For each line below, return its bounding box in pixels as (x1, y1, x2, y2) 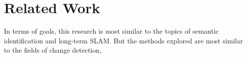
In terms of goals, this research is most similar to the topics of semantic (4, 26, 219, 36)
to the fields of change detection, (4, 45, 102, 55)
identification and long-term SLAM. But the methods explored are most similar (4, 35, 243, 45)
